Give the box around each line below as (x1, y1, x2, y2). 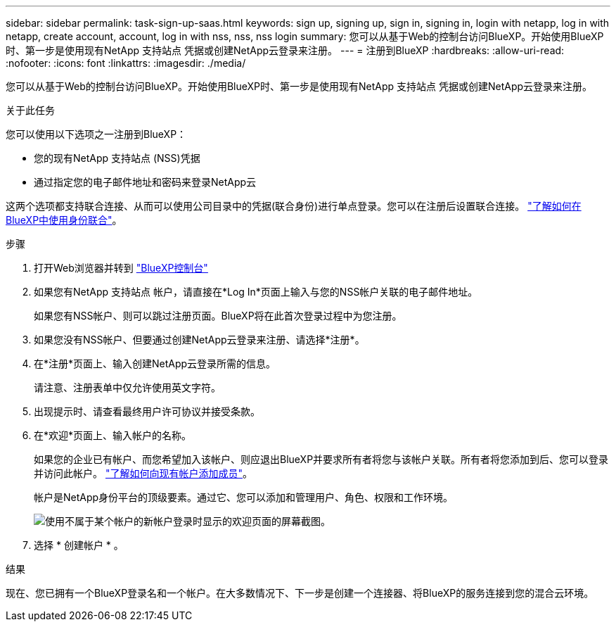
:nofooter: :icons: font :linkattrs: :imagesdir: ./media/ (6, 57, 246, 69)
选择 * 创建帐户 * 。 (34, 539, 124, 551)
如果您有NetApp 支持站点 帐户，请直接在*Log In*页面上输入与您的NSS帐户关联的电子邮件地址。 (34, 286, 478, 298)
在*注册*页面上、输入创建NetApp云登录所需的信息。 (34, 357, 276, 369)
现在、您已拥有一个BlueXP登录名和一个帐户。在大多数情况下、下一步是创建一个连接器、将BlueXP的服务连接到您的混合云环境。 (6, 587, 594, 599)
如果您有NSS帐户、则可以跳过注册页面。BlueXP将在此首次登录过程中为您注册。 (34, 310, 402, 322)
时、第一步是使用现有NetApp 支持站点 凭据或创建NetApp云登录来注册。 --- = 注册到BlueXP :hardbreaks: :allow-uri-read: (6, 44, 565, 56)
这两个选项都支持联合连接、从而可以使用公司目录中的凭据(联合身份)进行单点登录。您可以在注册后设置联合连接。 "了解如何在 (6, 200, 582, 212)
